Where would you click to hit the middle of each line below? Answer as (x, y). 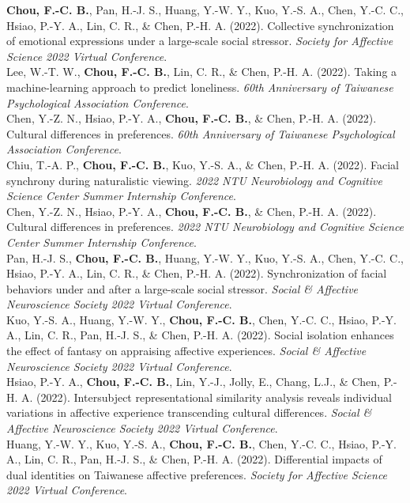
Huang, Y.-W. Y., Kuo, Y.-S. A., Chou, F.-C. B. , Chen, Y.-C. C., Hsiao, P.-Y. (201, 443)
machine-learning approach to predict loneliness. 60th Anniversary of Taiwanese (200, 87)
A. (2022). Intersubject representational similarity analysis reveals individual (207, 397)
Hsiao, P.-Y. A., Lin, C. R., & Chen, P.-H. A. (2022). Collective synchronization (200, 25)
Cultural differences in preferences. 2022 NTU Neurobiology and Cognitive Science (205, 227)
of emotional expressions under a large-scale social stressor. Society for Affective (200, 41)
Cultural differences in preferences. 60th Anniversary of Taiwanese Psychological (201, 133)
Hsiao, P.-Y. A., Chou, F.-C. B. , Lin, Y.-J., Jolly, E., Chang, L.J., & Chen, (193, 382)
